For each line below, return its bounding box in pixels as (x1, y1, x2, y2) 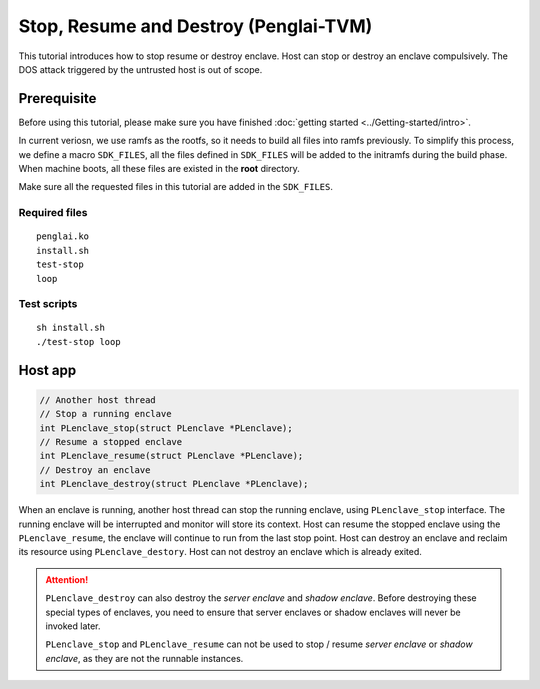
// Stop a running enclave (39, 408, 172, 420)
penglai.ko (36, 231, 90, 242)
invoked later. (45, 620, 101, 632)
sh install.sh (36, 322, 105, 334)
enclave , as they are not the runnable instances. (45, 652, 244, 664)
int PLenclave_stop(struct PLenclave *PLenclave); (39, 422, 294, 434)
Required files (18, 206, 88, 220)
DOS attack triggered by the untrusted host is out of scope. (18, 63, 263, 75)
